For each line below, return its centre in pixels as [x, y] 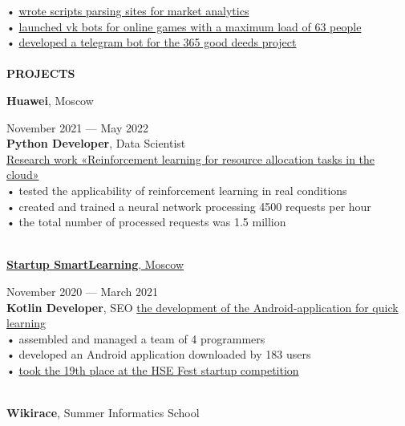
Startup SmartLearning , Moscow [95, 264]
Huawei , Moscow [50, 100]
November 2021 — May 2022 [77, 127]
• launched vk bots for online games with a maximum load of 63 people [184, 26]
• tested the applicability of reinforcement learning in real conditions [177, 190]
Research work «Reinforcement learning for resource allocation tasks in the [191, 158]
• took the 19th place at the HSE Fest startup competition [153, 369]
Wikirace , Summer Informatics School [103, 413]
